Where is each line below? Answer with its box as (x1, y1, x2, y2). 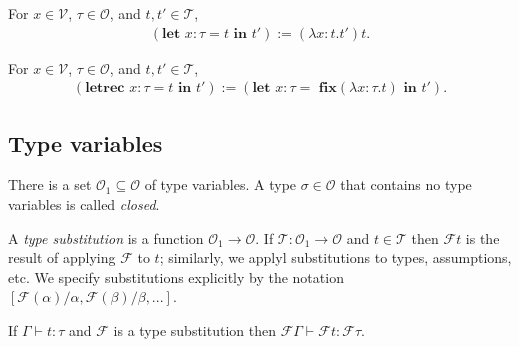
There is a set (8, 174, 92, 195)
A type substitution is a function (8, 227, 204, 248)
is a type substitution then (113, 320, 276, 341)
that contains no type (340, 174, 472, 195)
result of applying (8, 247, 116, 268)
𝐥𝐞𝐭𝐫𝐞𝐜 (85, 81, 125, 96)
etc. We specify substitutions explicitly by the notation (8, 266, 344, 287)
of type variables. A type (144, 174, 297, 195)
